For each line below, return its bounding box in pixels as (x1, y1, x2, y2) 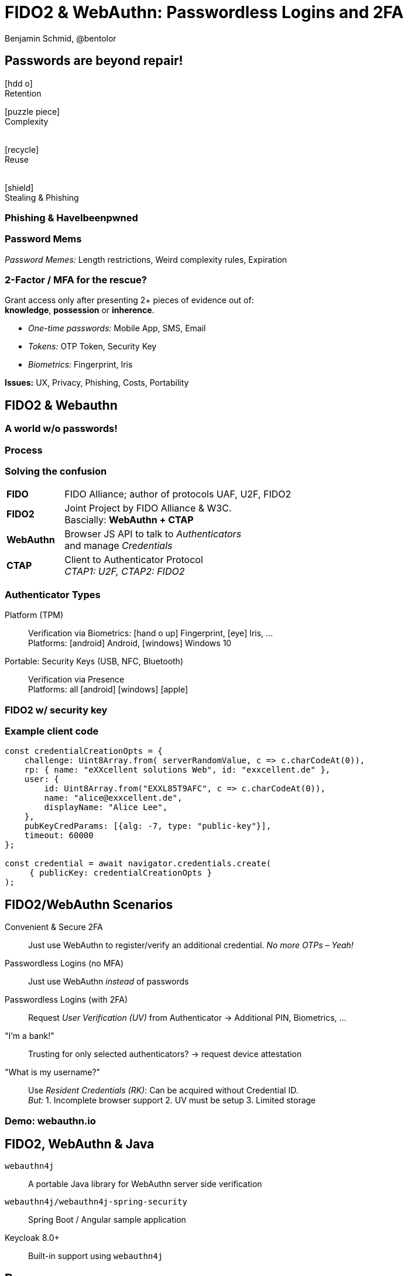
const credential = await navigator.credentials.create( (5, 859, 272, 869)
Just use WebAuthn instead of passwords (28, 976, 189, 987)
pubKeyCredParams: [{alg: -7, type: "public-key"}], (24, 821, 272, 831)
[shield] (5, 182, 34, 193)
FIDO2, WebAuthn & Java (5, 1136, 155, 1151)
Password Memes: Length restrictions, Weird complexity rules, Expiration (5, 254, 287, 265)
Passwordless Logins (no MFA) (5, 958, 124, 969)
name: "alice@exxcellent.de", (44, 793, 183, 803)
